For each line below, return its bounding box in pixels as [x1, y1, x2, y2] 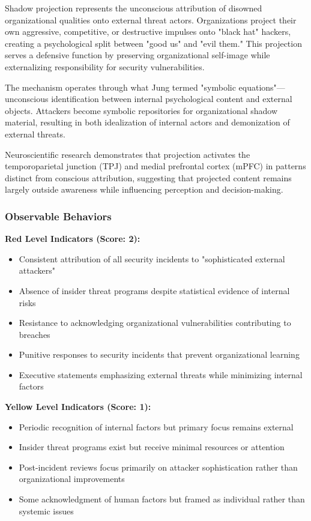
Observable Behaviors [5, 208, 112, 223]
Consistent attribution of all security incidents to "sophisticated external [19, 252, 285, 265]
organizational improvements [19, 472, 125, 485]
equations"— [238, 80, 285, 93]
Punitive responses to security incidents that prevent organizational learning [19, 348, 300, 361]
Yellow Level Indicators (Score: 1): [5, 400, 151, 413]
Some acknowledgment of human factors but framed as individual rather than [19, 493, 305, 505]
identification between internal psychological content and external [51, 92, 292, 105]
